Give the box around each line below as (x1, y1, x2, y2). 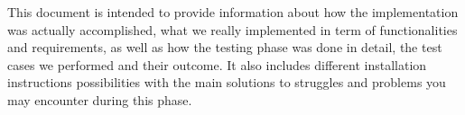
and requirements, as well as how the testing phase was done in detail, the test (7, 38, 442, 57)
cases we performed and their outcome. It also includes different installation (7, 55, 427, 74)
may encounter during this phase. (7, 90, 192, 109)
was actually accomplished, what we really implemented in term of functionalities (7, 20, 458, 39)
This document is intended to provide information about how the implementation (7, 3, 459, 21)
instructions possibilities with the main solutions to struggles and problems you (7, 73, 446, 92)
